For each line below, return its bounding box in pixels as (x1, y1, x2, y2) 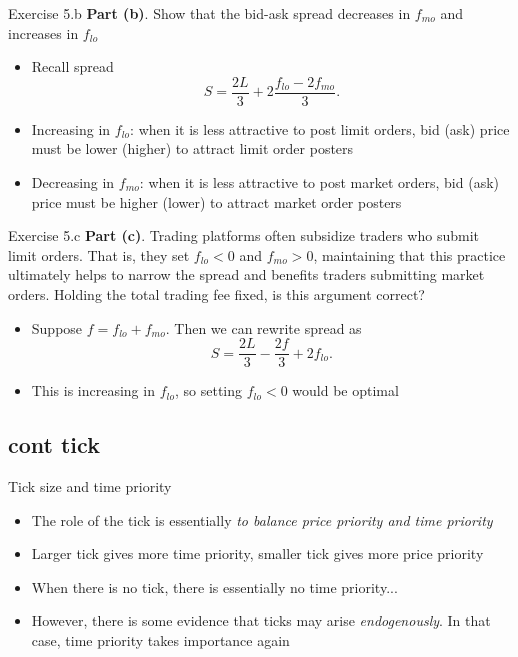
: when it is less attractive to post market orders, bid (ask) (139, 172, 499, 193)
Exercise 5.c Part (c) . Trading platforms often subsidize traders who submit (8, 225, 479, 246)
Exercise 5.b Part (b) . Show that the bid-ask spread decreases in (8, 3, 411, 23)
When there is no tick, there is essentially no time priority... (31, 576, 398, 597)
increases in (8, 22, 79, 43)
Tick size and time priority (8, 476, 172, 497)
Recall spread (31, 56, 114, 77)
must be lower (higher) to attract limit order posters (31, 138, 354, 159)
